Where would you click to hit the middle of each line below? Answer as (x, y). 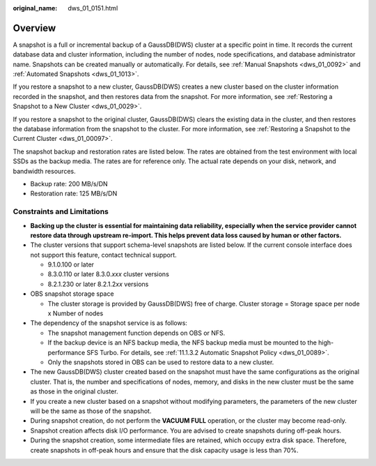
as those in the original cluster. (74, 391)
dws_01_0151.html (93, 8)
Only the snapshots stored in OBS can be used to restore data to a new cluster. (161, 362)
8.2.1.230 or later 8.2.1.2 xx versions (98, 284)
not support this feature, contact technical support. (103, 255)
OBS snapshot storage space (72, 294)
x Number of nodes (76, 313)
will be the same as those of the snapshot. (91, 411)
